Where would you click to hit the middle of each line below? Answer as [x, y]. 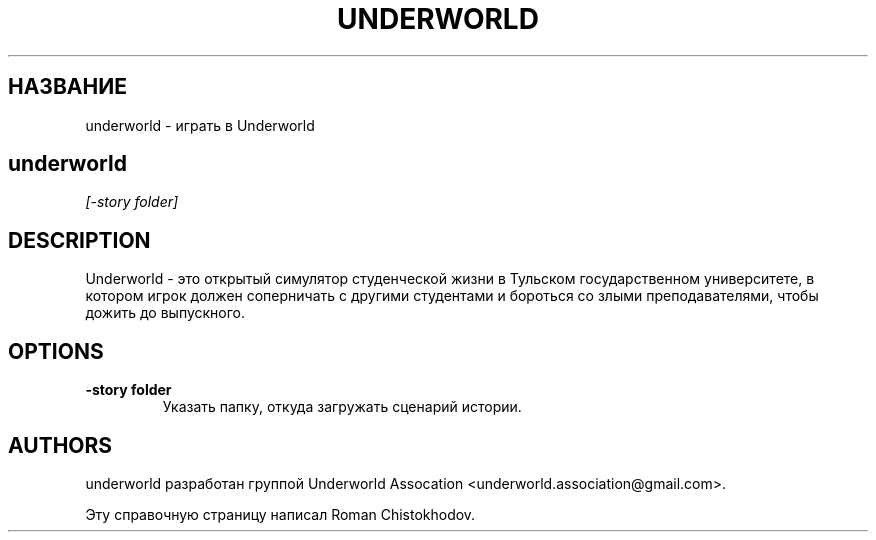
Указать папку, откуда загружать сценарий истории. [342, 407]
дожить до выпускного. [165, 313]
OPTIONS [56, 351]
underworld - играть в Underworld [200, 125]
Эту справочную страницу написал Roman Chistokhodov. [280, 514]
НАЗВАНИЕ [67, 87]
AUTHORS [60, 445]
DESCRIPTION [79, 240]
